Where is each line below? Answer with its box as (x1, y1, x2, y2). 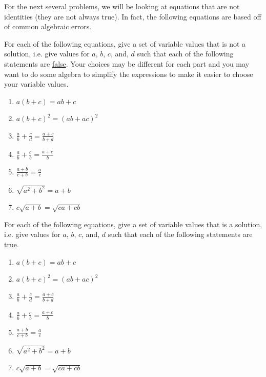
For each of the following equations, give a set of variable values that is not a (4, 38, 246, 49)
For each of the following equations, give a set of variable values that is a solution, (4, 219, 262, 229)
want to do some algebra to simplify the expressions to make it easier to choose (4, 68, 253, 79)
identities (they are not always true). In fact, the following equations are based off (4, 11, 261, 22)
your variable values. (4, 78, 69, 89)
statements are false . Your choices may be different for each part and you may (4, 58, 250, 69)
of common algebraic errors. (4, 21, 92, 32)
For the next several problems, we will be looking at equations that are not (4, 1, 240, 11)
